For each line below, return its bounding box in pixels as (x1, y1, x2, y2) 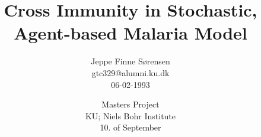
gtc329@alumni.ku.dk (91, 66, 170, 79)
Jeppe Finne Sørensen (91, 55, 170, 67)
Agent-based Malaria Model (14, 21, 247, 45)
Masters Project (101, 98, 160, 110)
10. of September (100, 121, 161, 133)
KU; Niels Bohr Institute (85, 109, 176, 122)
